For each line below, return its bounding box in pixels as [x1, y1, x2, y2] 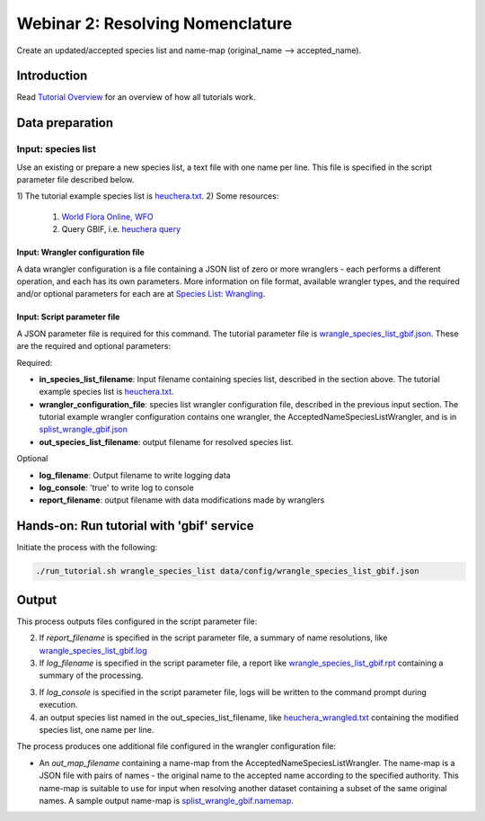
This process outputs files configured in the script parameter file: [16, 616, 258, 627]
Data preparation [16, 115, 114, 130]
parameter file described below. [16, 174, 135, 184]
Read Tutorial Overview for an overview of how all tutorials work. [16, 92, 256, 103]
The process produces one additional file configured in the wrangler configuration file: [16, 741, 337, 752]
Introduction [16, 68, 88, 84]
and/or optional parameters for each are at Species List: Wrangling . [16, 289, 266, 299]
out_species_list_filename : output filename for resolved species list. [39, 436, 294, 447]
